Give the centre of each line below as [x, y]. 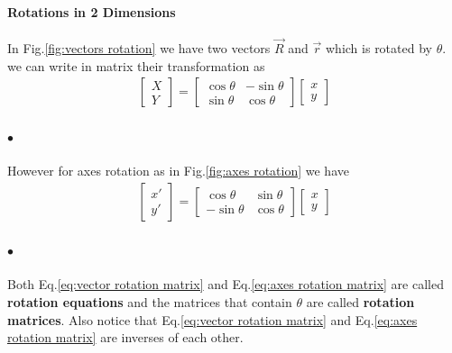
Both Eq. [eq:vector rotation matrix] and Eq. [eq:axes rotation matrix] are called [226, 284]
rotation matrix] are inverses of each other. [125, 337]
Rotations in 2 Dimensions [92, 11]
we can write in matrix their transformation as [136, 65]
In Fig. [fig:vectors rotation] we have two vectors [139, 48]
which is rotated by [379, 48]
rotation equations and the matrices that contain [150, 302]
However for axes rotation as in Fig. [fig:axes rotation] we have [178, 171]
